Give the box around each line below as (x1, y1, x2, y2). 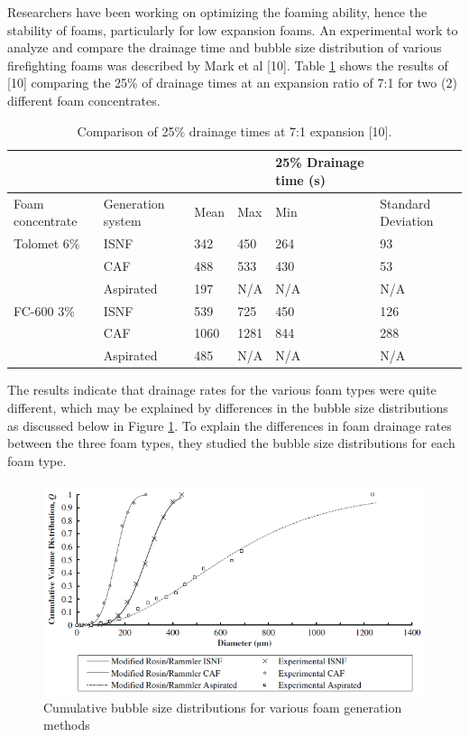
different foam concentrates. (7, 90, 161, 109)
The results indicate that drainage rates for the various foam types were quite (7, 380, 437, 399)
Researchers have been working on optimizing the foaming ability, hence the (7, 3, 428, 21)
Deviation (380, 211, 434, 230)
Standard (380, 193, 431, 212)
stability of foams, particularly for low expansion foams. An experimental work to (7, 20, 458, 39)
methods (43, 715, 90, 734)
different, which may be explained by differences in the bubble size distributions (7, 397, 448, 416)
